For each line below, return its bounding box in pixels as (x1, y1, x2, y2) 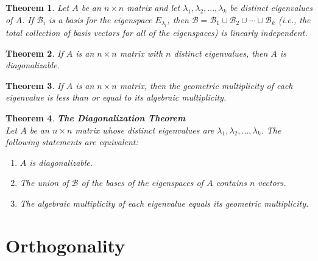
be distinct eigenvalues (230, 1, 313, 13)
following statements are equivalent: (5, 135, 138, 148)
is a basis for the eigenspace (49, 13, 152, 26)
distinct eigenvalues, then (174, 46, 268, 59)
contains (216, 176, 247, 189)
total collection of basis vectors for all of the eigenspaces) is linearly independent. (5, 26, 308, 38)
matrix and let (127, 1, 180, 13)
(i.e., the (278, 13, 311, 26)
